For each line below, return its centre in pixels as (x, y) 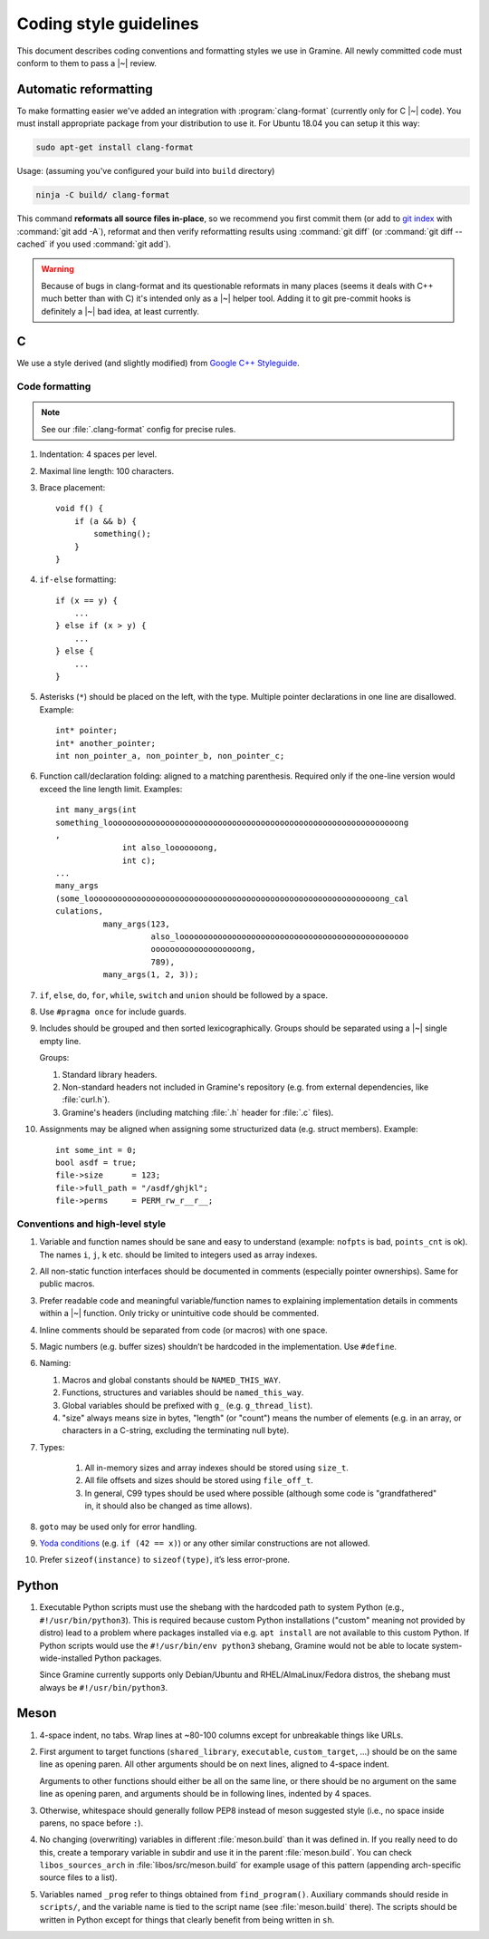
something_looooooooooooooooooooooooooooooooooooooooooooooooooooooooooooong (232, 822)
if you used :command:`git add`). (110, 244)
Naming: (55, 1363)
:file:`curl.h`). (86, 1100)
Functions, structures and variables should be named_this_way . (183, 1392)
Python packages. (128, 1658)
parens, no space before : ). (91, 1823)
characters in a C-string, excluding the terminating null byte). (176, 1430)
